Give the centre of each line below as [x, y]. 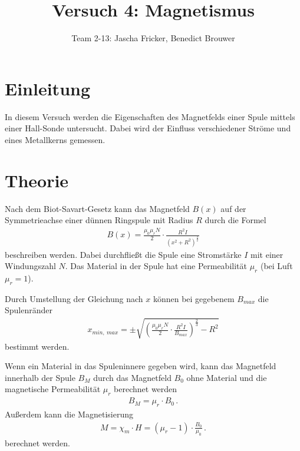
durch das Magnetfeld [132, 377]
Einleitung [48, 88]
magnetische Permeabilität [53, 389]
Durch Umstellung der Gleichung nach [74, 298]
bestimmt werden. [37, 346]
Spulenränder [29, 310]
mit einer [267, 254]
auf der [233, 208]
